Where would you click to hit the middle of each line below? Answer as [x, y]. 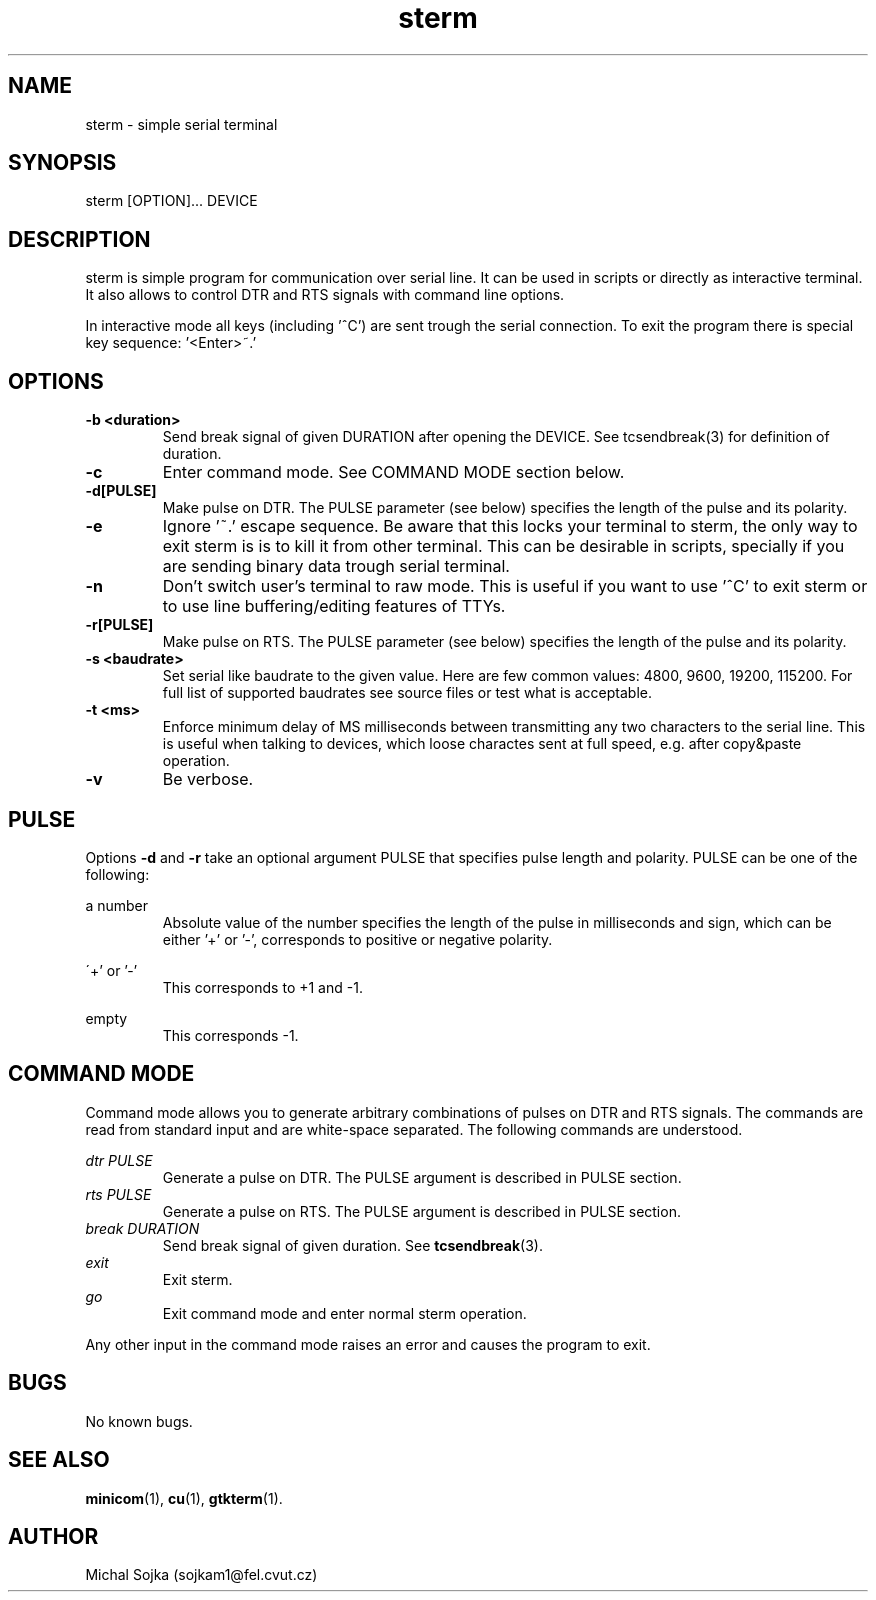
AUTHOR [53, 1536]
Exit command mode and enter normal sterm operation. [344, 1313]
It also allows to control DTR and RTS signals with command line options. [325, 295]
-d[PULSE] [121, 491]
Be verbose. [208, 779]
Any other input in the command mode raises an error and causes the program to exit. [368, 1344]
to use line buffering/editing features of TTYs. [334, 606]
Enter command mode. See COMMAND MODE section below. [393, 472]
